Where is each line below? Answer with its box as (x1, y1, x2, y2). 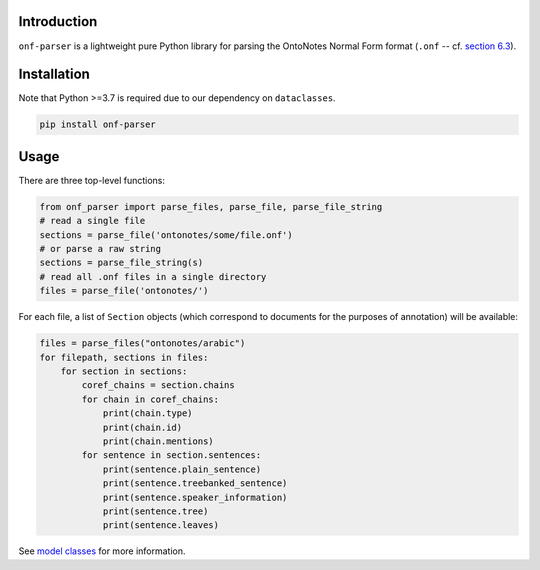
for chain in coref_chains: (81, 393, 220, 405)
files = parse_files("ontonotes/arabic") (39, 338, 246, 349)
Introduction (18, 13, 98, 30)
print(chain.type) (102, 408, 194, 419)
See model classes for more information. (18, 545, 186, 557)
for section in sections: (60, 365, 188, 377)
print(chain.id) (102, 421, 183, 433)
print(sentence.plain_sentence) (102, 463, 262, 475)
